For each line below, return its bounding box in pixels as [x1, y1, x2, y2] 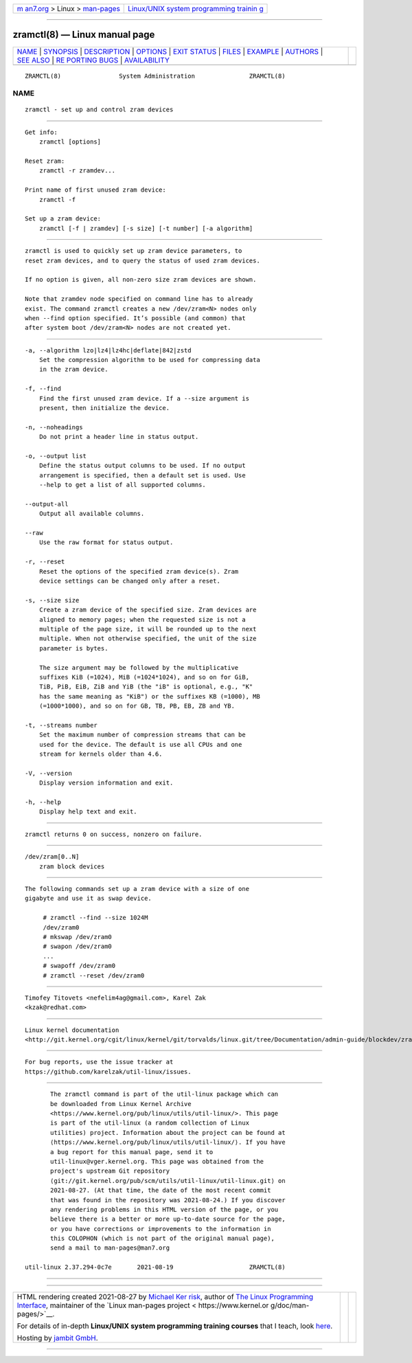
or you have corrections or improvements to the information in [50, 1225, 271, 1232]
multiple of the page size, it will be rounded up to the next [38, 625, 257, 633]
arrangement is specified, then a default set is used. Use [38, 471, 247, 479]
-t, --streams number [25, 721, 98, 729]
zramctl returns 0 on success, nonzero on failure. [25, 830, 203, 838]
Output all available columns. [38, 510, 145, 518]
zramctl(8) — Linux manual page [12, 29, 155, 41]
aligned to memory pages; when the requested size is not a [38, 616, 247, 623]
